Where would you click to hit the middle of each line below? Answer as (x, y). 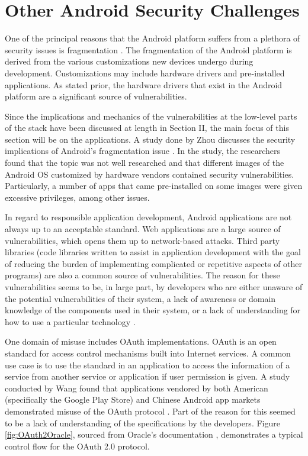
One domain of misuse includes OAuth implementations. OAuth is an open (141, 341)
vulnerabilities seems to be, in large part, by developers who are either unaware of (154, 287)
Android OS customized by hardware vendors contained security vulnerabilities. (150, 174)
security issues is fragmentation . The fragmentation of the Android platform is (148, 49)
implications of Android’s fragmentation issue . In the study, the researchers (143, 151)
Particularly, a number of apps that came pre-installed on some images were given (154, 186)
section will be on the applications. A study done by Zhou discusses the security (150, 139)
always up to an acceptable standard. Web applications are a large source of (143, 229)
